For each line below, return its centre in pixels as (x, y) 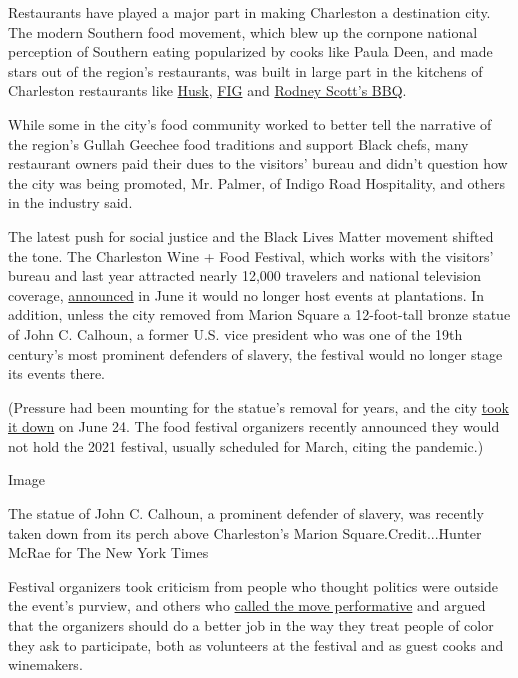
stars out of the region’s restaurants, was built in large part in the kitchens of (245, 70)
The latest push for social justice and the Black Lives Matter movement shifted (251, 235)
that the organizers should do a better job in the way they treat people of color (251, 625)
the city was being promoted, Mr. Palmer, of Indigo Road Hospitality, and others (257, 182)
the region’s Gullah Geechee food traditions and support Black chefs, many (238, 143)
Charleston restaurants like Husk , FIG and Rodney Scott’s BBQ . (207, 90)
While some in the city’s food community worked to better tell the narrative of (250, 123)
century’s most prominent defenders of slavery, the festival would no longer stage (255, 353)
